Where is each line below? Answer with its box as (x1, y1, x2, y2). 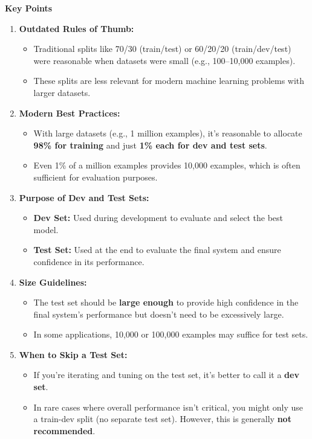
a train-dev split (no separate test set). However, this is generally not (33, 412, 291, 425)
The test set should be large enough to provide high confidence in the (33, 296, 299, 309)
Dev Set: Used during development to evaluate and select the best (33, 211, 284, 224)
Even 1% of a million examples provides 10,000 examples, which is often (33, 159, 301, 171)
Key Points (5, 2, 53, 14)
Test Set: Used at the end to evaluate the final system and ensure (33, 243, 281, 256)
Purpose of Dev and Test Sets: (19, 191, 149, 203)
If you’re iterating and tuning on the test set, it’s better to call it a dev (33, 368, 299, 381)
